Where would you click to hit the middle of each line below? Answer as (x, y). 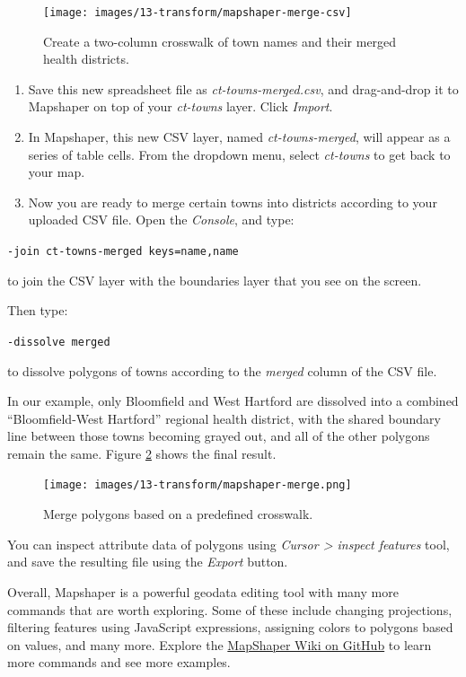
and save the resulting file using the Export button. (148, 562)
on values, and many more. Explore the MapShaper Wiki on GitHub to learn (220, 644)
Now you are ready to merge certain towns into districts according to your (233, 202)
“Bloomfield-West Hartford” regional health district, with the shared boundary (224, 418)
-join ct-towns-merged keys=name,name (123, 251)
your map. (57, 172)
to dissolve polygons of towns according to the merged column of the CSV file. (222, 370)
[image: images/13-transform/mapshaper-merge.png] (198, 485)
